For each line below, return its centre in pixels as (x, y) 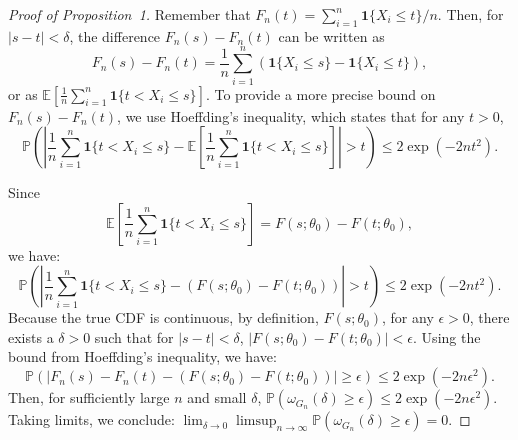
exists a (31, 336)
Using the (451, 336)
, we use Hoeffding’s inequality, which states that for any (291, 115)
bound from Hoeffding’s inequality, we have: (142, 356)
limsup (256, 421)
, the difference (115, 35)
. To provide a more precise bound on (320, 93)
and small (217, 397)
